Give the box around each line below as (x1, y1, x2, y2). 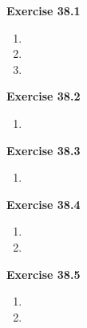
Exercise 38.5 (6, 265, 81, 282)
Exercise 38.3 (6, 141, 81, 158)
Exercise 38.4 (6, 195, 81, 212)
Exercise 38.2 (6, 88, 81, 105)
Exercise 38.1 (6, 2, 81, 18)
